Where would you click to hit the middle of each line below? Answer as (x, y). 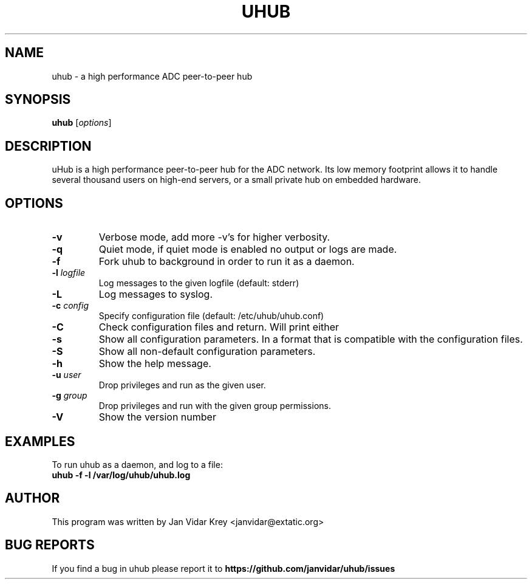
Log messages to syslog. (155, 294)
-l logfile (69, 273)
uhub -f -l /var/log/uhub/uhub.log (121, 475)
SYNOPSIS (38, 100)
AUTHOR (32, 498)
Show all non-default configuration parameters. (207, 352)
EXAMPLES (40, 441)
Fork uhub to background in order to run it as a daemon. (227, 262)
